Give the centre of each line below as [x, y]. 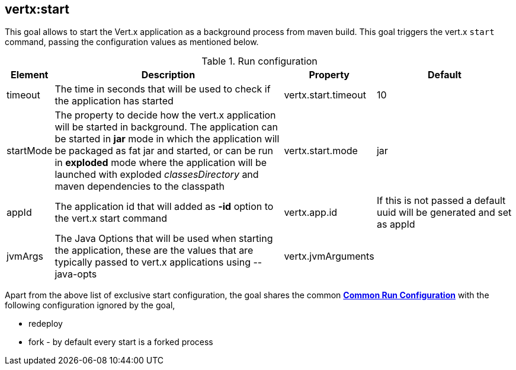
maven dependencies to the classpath [140, 186]
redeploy [46, 324]
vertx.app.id [311, 213]
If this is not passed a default [441, 201]
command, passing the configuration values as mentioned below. [132, 42]
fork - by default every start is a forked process [121, 342]
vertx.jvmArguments [329, 256]
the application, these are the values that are [154, 251]
